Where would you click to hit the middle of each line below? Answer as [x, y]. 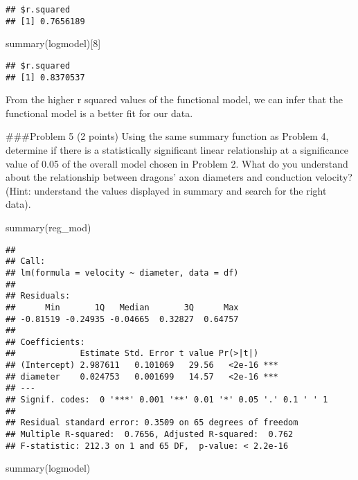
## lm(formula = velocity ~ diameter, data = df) [122, 273]
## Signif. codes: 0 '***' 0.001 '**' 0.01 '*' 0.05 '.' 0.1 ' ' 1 [167, 400]
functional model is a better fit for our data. [99, 113]
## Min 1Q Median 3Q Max [122, 307]
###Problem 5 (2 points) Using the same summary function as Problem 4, [167, 136]
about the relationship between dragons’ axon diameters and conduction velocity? [179, 177]
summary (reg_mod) [48, 227]
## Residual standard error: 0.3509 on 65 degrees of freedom [152, 423]
